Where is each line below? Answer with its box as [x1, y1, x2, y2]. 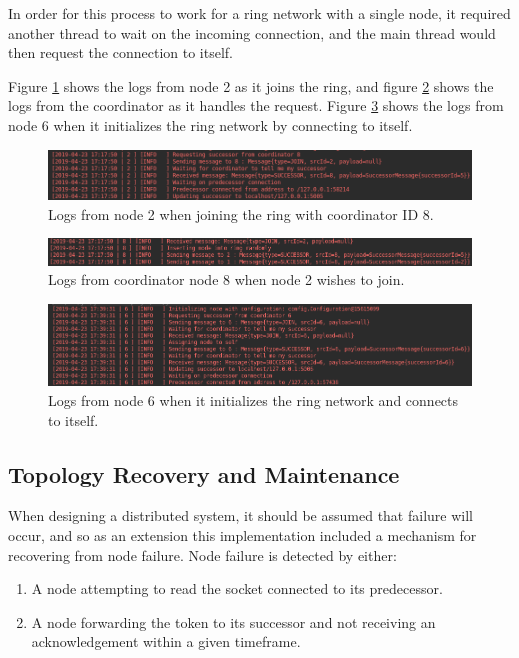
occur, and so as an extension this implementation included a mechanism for [8, 525, 477, 546]
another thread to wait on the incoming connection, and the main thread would [8, 22, 496, 43]
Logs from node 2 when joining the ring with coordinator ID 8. [48, 203, 434, 224]
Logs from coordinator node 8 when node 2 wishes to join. [48, 269, 405, 290]
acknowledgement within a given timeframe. [31, 631, 301, 652]
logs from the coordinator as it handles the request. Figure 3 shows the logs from [8, 95, 504, 116]
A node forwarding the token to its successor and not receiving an [31, 611, 436, 632]
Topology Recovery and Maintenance [8, 458, 400, 489]
